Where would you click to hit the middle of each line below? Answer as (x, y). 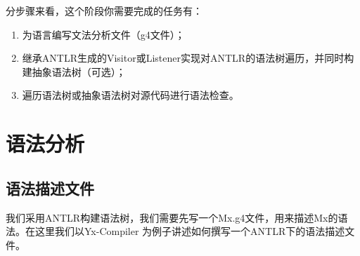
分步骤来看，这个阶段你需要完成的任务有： (104, 11)
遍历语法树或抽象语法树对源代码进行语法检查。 (130, 95)
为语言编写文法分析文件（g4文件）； (103, 34)
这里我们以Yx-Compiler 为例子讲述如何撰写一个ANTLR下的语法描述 (190, 231)
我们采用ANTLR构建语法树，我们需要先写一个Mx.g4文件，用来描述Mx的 (172, 217)
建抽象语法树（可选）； (74, 71)
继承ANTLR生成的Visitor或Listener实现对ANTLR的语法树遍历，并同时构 (188, 58)
